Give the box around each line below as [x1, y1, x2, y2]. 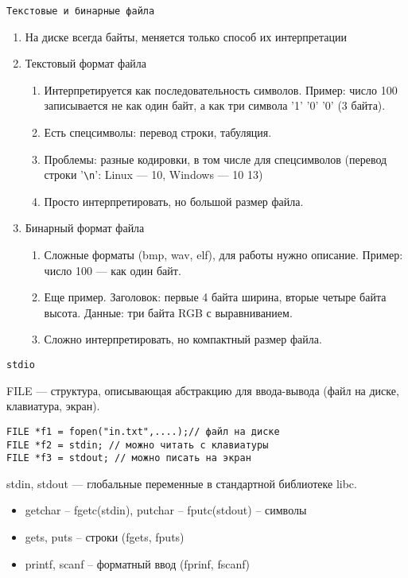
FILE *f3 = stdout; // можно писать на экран [6, 452, 251, 464]
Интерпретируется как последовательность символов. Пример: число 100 [44, 81, 398, 98]
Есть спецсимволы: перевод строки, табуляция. [44, 124, 272, 141]
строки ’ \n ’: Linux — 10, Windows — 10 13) [44, 166, 263, 183]
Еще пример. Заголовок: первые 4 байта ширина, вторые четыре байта [44, 289, 387, 305]
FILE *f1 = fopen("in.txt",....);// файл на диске [6, 425, 280, 437]
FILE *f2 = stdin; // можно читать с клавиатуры [6, 439, 269, 451]
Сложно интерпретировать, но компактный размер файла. [44, 331, 322, 347]
